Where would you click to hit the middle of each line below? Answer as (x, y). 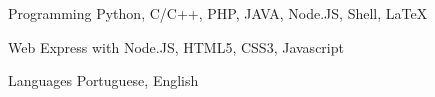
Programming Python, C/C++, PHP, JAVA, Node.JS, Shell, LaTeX (218, 13)
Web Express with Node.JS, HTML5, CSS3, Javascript (176, 46)
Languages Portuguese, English (103, 80)
